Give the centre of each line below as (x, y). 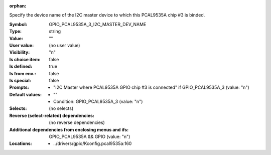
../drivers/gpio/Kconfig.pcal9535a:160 (93, 143)
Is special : (20, 80)
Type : (16, 31)
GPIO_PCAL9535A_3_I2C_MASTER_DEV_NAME (98, 24)
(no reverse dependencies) (77, 122)
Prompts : (19, 87)
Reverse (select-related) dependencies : (52, 115)
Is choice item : (25, 59)
